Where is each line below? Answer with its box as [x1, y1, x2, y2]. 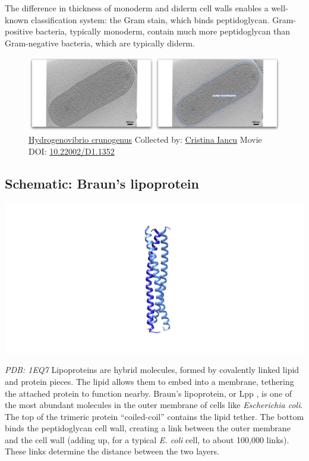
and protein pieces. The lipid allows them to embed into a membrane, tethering [5, 375, 294, 387]
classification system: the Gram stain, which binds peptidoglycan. [31, 13, 270, 26]
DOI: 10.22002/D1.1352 [29, 145, 115, 157]
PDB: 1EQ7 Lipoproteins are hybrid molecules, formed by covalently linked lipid [5, 363, 299, 376]
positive [5, 25, 33, 37]
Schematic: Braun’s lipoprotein [5, 174, 199, 192]
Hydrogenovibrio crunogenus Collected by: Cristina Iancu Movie [29, 133, 262, 146]
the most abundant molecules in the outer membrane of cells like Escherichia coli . [5, 399, 303, 411]
